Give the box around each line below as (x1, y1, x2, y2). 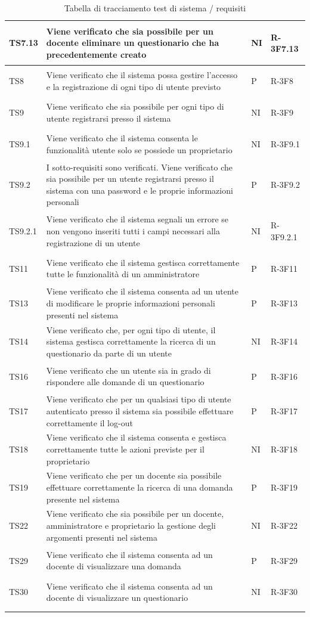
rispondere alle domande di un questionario (46, 376, 204, 388)
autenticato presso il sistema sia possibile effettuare (46, 404, 234, 417)
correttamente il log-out (46, 416, 133, 429)
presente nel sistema (46, 492, 120, 505)
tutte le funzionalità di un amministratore (46, 268, 200, 280)
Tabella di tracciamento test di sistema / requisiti (64, 2, 246, 14)
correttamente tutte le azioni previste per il (46, 443, 204, 455)
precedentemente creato (46, 48, 147, 60)
